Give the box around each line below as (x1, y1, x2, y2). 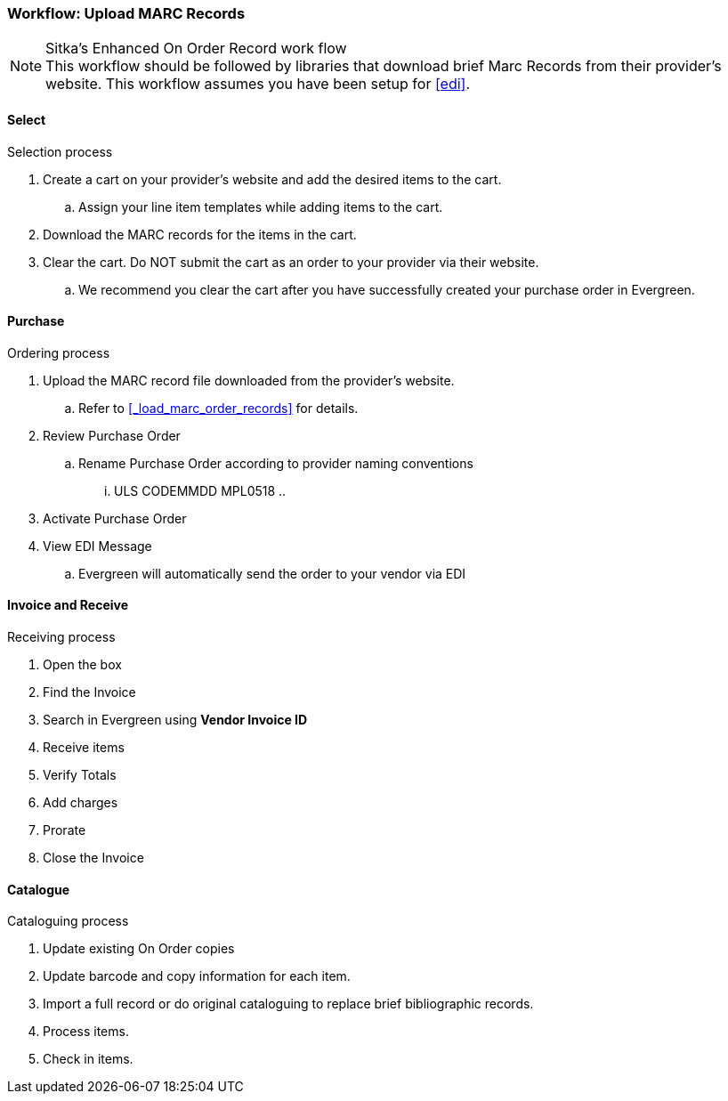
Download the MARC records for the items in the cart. (43, 226, 357, 242)
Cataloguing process (7, 913, 129, 929)
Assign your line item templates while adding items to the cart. (78, 198, 443, 215)
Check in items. (43, 1051, 133, 1067)
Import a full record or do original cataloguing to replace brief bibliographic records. (43, 996, 534, 1012)
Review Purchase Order (43, 427, 181, 443)
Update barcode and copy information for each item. (43, 968, 351, 984)
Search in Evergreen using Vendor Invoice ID (43, 712, 308, 728)
